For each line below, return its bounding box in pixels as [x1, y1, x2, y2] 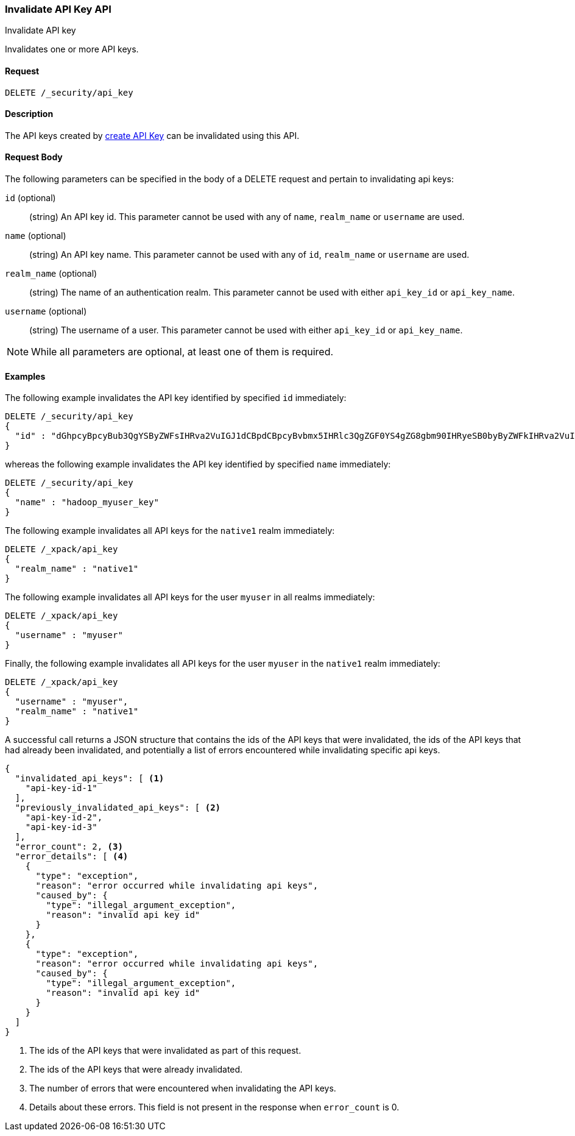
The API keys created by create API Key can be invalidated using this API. [5, 130, 300, 141]
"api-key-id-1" [25, 783, 97, 793]
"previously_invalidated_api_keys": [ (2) [15, 803, 221, 813]
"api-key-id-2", [25, 812, 103, 823]
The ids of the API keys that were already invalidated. [29, 1064, 243, 1075]
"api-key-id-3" [25, 822, 97, 832]
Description [5, 108, 54, 119]
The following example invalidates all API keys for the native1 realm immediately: [5, 525, 335, 536]
